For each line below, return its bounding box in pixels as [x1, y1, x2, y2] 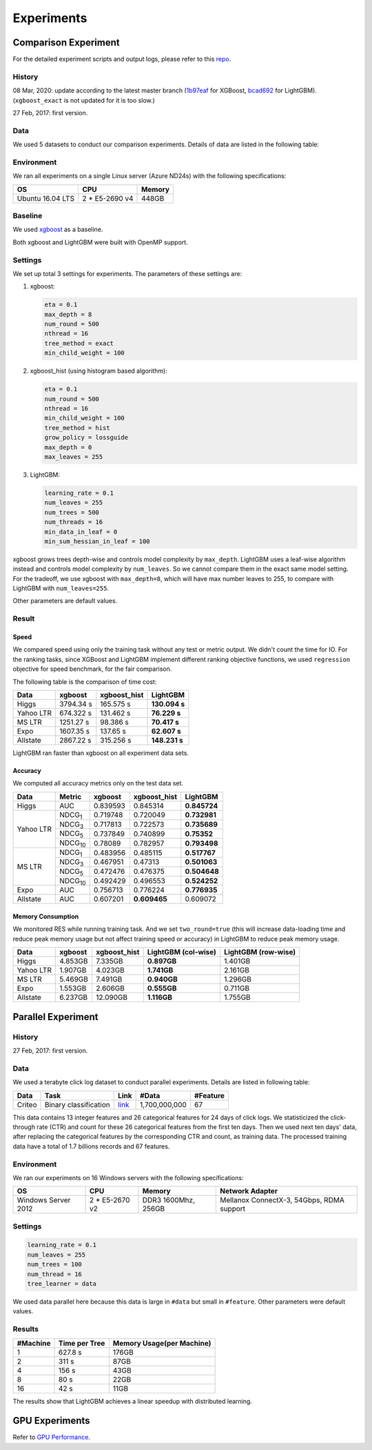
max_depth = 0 [44, 443, 92, 451]
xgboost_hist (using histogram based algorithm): [30, 366, 168, 375]
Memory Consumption [12, 912, 79, 921]
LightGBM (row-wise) [224, 948, 296, 957]
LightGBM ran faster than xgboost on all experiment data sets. [12, 749, 189, 757]
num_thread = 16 [27, 1270, 83, 1278]
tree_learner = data [27, 1280, 96, 1287]
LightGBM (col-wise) [147, 948, 217, 957]
